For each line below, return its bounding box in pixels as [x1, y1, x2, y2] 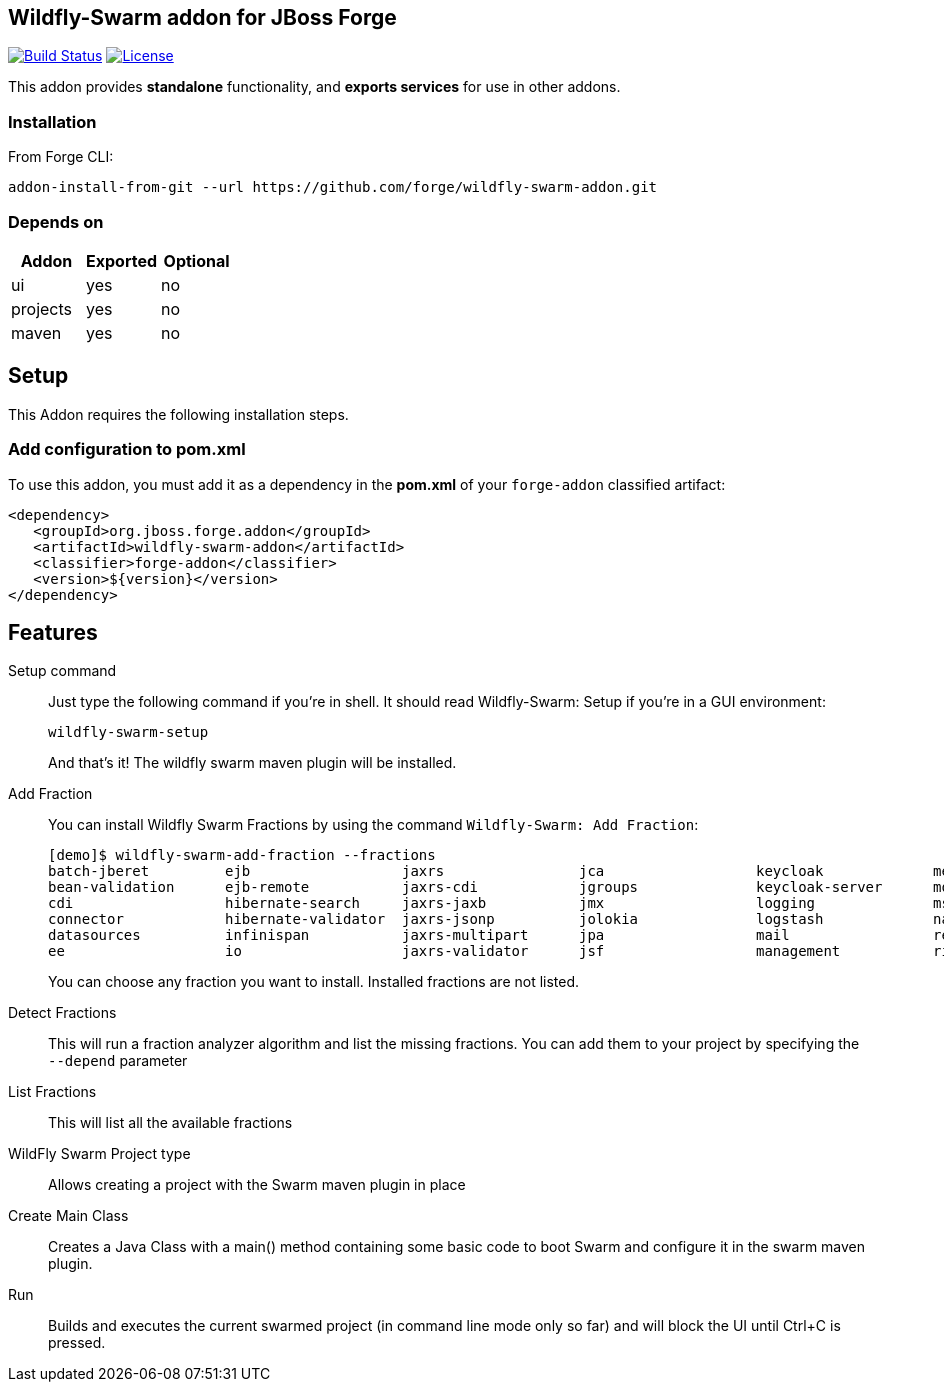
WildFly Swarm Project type [8, 1145, 191, 1163]
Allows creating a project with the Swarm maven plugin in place [48, 1176, 466, 1194]
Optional [163, 250, 230, 271]
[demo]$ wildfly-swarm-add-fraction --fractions [48, 847, 436, 864]
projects [11, 298, 73, 319]
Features [8, 619, 98, 645]
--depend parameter [48, 1052, 188, 1070]
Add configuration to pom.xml [8, 439, 246, 460]
